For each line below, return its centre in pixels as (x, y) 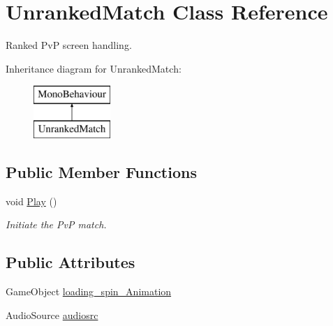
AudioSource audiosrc (52, 314)
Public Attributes (71, 262)
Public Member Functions (101, 171)
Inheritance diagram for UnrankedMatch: (94, 68)
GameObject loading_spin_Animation (89, 291)
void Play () (31, 201)
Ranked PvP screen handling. (69, 45)
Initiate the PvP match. (56, 224)
